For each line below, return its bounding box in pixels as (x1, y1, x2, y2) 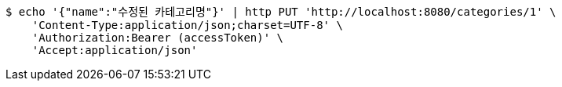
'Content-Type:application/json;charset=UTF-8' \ (31, 19, 343, 31)
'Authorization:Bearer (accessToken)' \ (31, 31, 284, 44)
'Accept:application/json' (31, 44, 198, 56)
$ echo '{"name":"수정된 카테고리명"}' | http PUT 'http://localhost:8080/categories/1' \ (5, 5, 557, 18)
